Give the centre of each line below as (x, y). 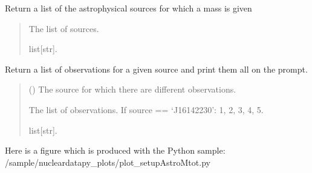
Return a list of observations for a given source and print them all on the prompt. (156, 69)
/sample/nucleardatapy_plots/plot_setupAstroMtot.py (108, 162)
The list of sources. (64, 28)
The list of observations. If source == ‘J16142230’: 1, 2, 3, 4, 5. (146, 109)
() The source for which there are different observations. (132, 89)
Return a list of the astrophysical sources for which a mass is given (128, 8)
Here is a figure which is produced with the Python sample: (115, 150)
